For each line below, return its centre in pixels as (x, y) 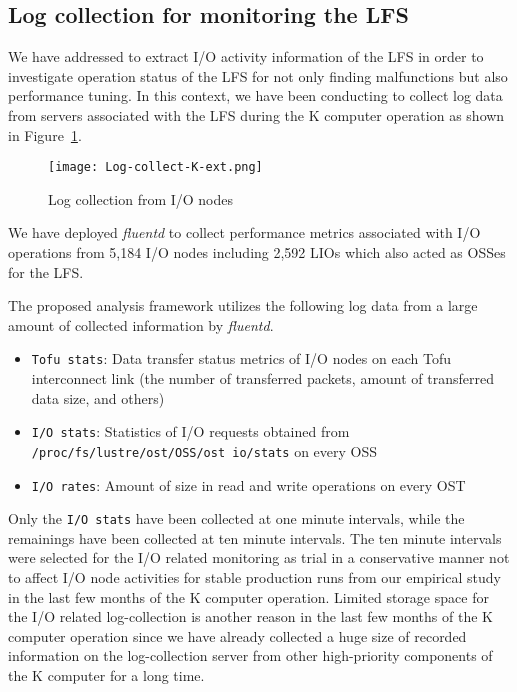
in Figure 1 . (45, 134)
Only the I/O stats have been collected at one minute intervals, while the (236, 518)
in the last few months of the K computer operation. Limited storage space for (248, 596)
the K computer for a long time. (106, 675)
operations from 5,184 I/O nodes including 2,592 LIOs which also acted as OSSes (257, 252)
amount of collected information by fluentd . (141, 324)
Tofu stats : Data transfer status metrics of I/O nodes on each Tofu (241, 358)
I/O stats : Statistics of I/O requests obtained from (190, 431)
